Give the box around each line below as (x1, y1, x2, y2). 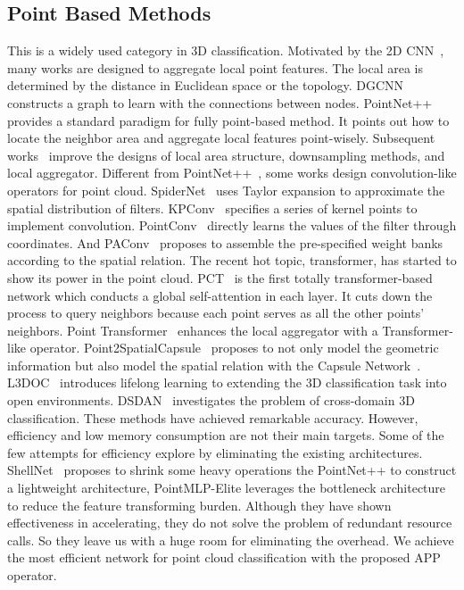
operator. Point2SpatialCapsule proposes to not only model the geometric (29, 338, 439, 357)
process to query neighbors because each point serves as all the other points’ (7, 303, 425, 322)
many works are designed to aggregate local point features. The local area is (7, 58, 423, 77)
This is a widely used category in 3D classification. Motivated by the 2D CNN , (7, 41, 444, 60)
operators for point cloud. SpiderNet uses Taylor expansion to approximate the (7, 180, 445, 199)
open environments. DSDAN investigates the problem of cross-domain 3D (7, 391, 415, 410)
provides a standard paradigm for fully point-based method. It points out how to (7, 111, 450, 129)
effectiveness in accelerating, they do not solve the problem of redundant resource (7, 513, 452, 532)
